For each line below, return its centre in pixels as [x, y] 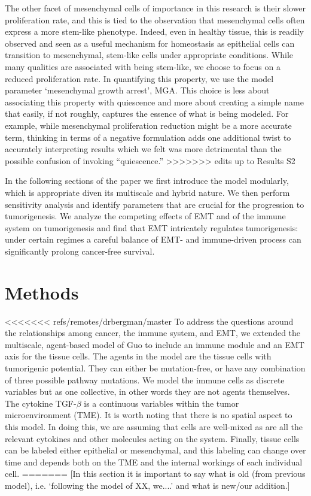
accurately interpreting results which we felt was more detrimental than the [143, 149]
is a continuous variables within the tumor [161, 403]
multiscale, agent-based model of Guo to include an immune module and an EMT [155, 344]
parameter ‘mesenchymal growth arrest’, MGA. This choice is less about [137, 90]
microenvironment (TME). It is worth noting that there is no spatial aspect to [149, 415]
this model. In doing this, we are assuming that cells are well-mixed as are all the [154, 426]
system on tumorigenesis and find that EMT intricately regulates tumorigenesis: [152, 227]
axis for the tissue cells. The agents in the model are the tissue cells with [138, 356]
